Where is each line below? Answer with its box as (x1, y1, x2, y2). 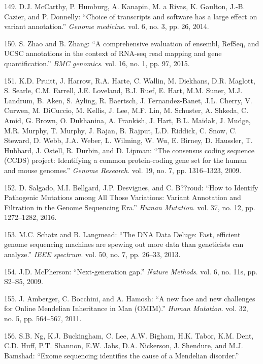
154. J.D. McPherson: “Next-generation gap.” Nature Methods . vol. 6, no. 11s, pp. (4, 266, 258, 276)
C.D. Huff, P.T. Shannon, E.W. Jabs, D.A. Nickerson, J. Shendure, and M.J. (4, 340, 243, 351)
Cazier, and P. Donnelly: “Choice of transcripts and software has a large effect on (4, 11, 257, 21)
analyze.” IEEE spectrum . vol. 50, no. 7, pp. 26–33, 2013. (4, 249, 181, 260)
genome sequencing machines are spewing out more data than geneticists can (4, 239, 244, 249)
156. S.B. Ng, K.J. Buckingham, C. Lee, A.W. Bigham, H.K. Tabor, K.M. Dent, (4, 330, 254, 341)
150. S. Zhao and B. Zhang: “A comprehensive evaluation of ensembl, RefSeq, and (4, 38, 259, 48)
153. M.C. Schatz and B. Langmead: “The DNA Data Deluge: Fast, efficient (4, 229, 241, 239)
